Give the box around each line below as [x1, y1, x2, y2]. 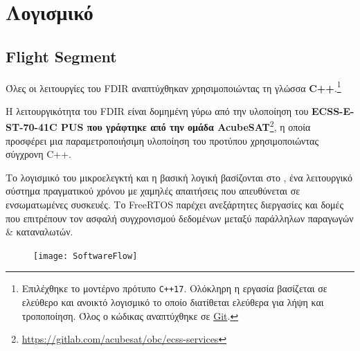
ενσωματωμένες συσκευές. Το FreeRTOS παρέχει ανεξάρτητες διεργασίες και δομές [6, 197, 343, 212]
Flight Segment [6, 45, 117, 66]
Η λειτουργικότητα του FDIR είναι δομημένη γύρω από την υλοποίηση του [6, 103, 309, 118]
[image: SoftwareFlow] [33, 251, 138, 261]
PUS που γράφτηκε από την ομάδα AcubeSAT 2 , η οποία [61, 118, 311, 134]
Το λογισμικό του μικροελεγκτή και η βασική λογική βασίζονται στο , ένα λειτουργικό [6, 170, 352, 184]
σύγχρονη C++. [6, 147, 71, 161]
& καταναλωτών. [6, 224, 73, 239]
